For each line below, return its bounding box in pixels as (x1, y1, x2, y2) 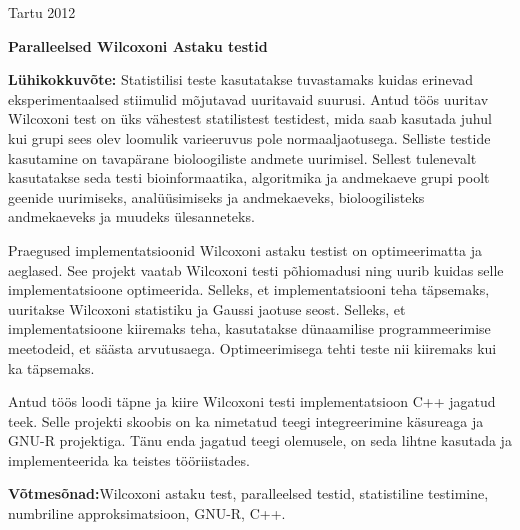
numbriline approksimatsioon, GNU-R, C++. (8, 503, 286, 524)
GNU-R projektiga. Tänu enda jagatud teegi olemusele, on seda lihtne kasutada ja (8, 430, 512, 451)
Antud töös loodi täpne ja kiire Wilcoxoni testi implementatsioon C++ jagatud (8, 391, 496, 412)
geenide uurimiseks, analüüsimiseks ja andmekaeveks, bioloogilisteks (8, 186, 425, 207)
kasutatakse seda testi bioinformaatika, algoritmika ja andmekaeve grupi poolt (8, 167, 490, 188)
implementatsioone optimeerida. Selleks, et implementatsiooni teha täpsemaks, (8, 279, 490, 300)
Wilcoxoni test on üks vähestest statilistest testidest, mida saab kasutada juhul (8, 108, 492, 129)
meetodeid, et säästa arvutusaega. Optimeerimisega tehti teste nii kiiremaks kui (8, 337, 497, 358)
